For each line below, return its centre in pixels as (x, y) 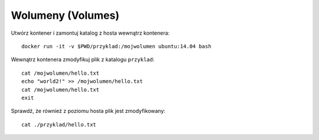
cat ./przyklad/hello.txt (59, 124)
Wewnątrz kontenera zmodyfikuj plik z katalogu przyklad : (83, 59)
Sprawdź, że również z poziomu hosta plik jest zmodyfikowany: (88, 111)
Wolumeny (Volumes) (65, 15)
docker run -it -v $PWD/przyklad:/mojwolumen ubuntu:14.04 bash (117, 46)
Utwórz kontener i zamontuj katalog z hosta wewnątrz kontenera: (90, 33)
